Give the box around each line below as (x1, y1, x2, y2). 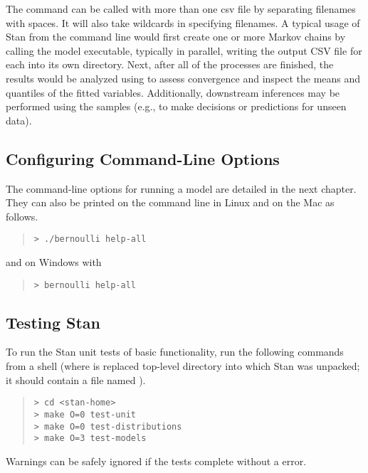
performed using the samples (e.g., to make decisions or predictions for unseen (6, 99, 347, 114)
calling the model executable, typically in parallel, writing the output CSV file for (6, 43, 362, 58)
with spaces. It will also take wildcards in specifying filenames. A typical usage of (6, 15, 360, 30)
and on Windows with (6, 254, 102, 269)
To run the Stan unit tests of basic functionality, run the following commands (6, 344, 344, 359)
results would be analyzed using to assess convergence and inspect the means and (6, 70, 361, 85)
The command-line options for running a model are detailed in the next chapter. (6, 181, 357, 196)
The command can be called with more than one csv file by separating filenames (6, 1, 356, 16)
